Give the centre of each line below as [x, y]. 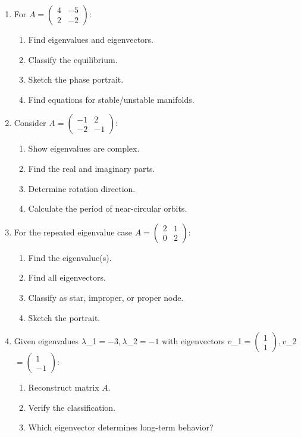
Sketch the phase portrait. [76, 79]
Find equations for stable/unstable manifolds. [111, 99]
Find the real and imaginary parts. [92, 168]
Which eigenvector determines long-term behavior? [121, 427]
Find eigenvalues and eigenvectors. [91, 39]
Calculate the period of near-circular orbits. [108, 208]
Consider [30, 123]
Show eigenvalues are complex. [84, 148]
